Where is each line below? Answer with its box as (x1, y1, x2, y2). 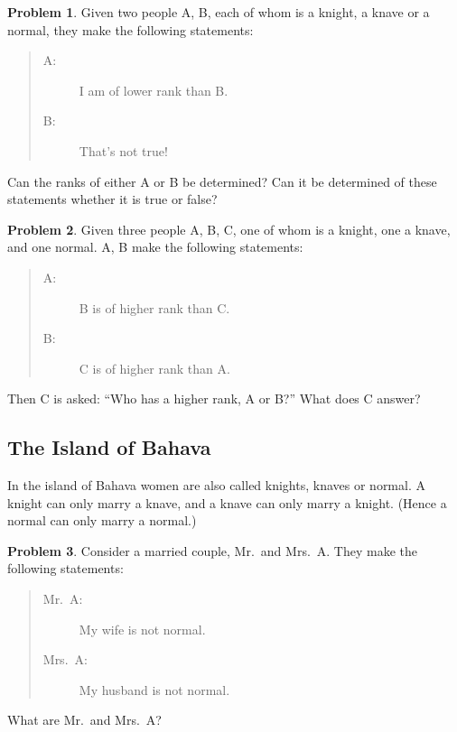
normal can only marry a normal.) (7, 511, 197, 530)
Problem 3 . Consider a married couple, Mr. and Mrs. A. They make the (7, 541, 417, 560)
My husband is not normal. (79, 680, 230, 699)
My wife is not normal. (79, 619, 206, 638)
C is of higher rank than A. (79, 358, 230, 377)
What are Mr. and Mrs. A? (7, 710, 162, 729)
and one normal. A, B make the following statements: (7, 237, 303, 256)
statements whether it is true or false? (7, 190, 218, 208)
